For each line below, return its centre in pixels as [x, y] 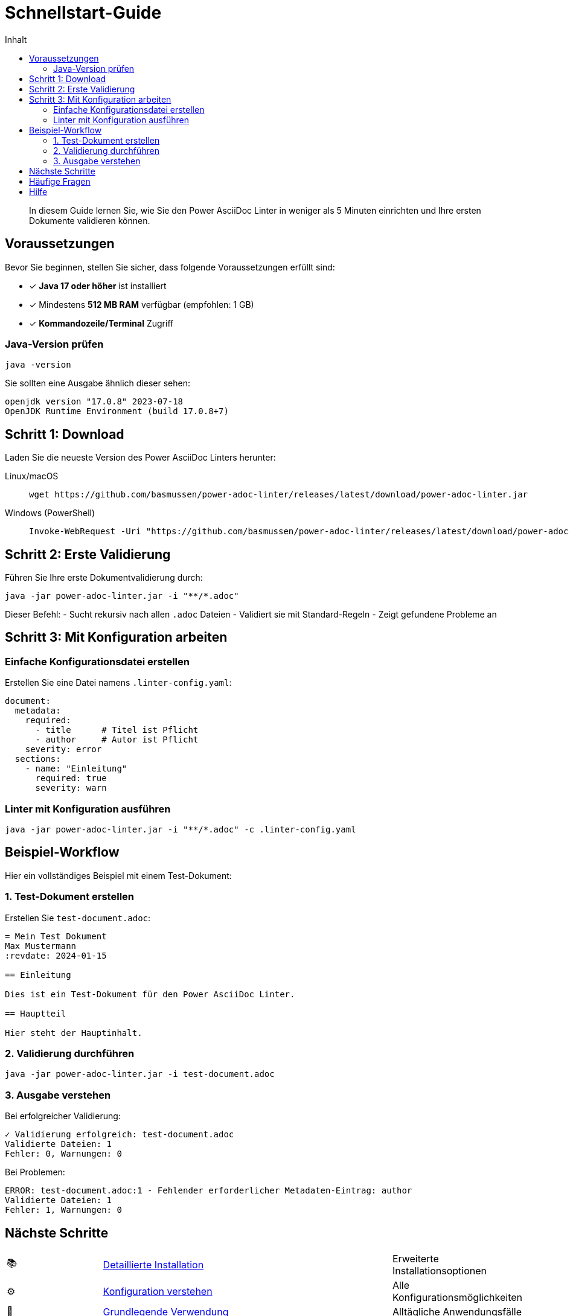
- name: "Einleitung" [76, 769]
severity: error [63, 749]
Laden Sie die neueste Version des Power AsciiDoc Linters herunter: [140, 458]
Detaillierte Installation [153, 1264]
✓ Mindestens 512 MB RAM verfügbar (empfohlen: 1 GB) [142, 304]
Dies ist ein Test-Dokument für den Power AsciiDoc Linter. [150, 994]
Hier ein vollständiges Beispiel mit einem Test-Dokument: [118, 875]
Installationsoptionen [440, 1270]
